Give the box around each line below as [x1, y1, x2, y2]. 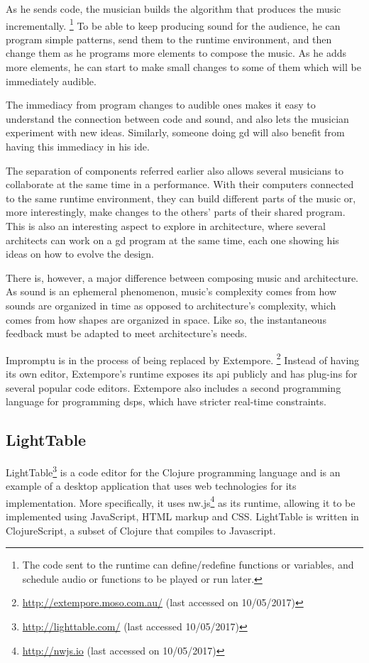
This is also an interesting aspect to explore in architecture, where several [6, 218, 326, 233]
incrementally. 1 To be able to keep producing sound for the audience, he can [6, 16, 341, 33]
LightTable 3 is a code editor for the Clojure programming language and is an [6, 462, 341, 479]
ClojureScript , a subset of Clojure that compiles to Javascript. [6, 522, 276, 537]
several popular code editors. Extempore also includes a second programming [6, 380, 341, 395]
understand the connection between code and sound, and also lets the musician [6, 111, 349, 126]
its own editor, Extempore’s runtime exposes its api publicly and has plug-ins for [6, 366, 358, 380]
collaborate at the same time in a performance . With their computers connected [6, 177, 354, 192]
